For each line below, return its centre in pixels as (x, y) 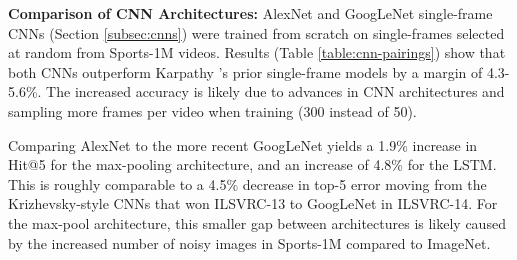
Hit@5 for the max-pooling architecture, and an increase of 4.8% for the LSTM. (252, 164)
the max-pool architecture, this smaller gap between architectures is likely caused (257, 222)
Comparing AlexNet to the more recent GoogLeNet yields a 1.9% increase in (243, 144)
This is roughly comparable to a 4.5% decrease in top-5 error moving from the (247, 183)
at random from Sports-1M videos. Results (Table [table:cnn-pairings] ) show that (257, 52)
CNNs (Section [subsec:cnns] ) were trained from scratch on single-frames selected (256, 32)
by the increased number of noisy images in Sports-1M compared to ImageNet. (249, 242)
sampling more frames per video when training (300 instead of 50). (212, 110)
